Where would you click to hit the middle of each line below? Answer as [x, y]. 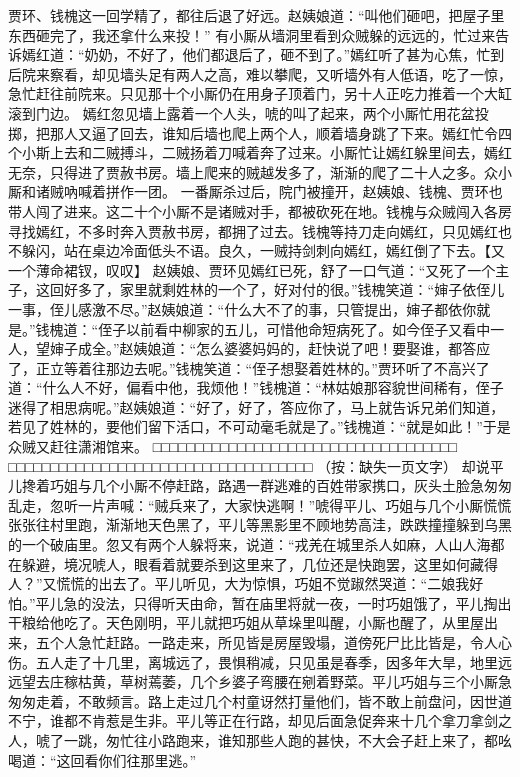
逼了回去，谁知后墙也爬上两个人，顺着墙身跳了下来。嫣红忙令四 [301, 132]
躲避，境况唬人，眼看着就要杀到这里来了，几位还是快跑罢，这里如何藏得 [259, 563]
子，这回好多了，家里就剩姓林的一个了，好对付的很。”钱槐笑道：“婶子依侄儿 [256, 289]
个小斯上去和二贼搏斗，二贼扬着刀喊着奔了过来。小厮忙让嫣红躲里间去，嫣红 [260, 152]
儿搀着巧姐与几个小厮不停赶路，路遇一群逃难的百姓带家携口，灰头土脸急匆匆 [260, 485]
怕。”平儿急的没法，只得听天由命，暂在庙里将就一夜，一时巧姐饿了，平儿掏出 [260, 602]
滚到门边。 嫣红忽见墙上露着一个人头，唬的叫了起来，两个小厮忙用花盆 [241, 112]
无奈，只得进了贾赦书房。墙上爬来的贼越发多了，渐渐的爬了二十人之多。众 [253, 171]
